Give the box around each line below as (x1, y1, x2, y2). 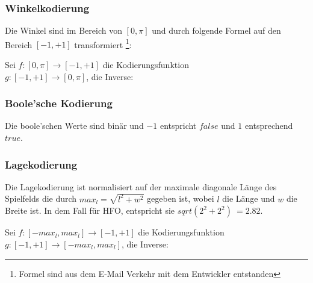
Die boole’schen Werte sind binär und (5, 119, 144, 132)
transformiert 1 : (74, 36, 132, 51)
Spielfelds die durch (5, 192, 77, 205)
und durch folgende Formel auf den (152, 24, 281, 37)
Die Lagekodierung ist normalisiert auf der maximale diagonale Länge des (5, 180, 277, 193)
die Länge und (222, 192, 275, 205)
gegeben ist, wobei (147, 192, 214, 205)
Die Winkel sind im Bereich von (5, 24, 122, 37)
